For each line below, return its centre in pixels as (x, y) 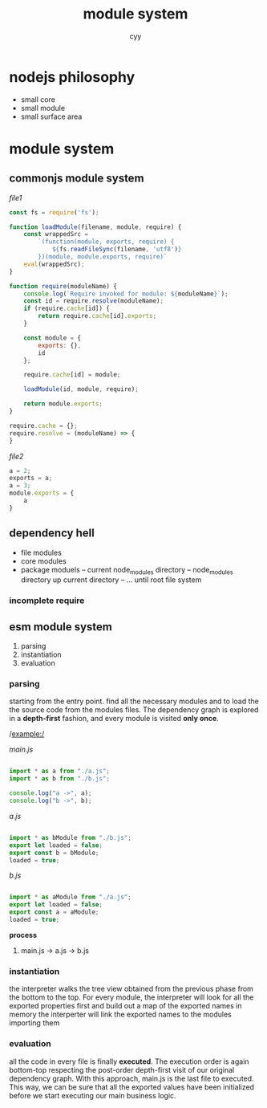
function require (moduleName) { (63, 286)
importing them (34, 1023)
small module (43, 108)
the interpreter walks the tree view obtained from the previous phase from (131, 989)
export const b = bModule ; (54, 853)
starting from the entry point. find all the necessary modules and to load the (134, 701)
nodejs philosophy (72, 77)
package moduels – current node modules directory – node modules (127, 570)
